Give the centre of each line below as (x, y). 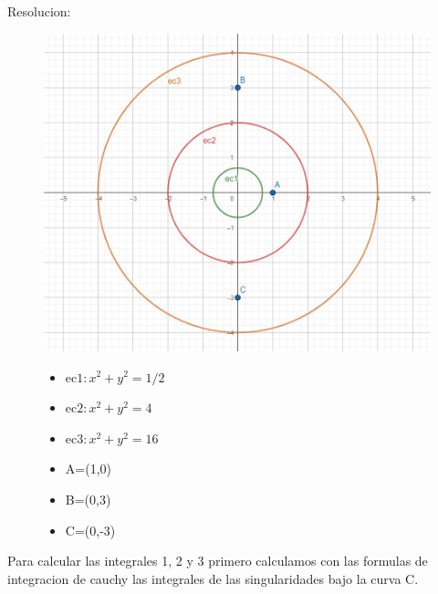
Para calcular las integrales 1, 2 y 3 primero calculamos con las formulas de (218, 561)
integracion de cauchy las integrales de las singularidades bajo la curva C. (213, 578)
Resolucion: (39, 11)
